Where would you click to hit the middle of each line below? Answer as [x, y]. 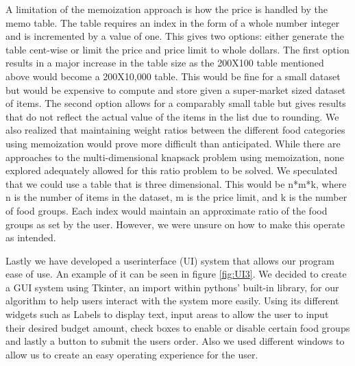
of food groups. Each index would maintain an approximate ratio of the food [167, 210]
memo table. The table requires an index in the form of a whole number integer [173, 22]
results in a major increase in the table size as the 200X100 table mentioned [165, 63]
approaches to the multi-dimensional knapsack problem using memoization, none [175, 157]
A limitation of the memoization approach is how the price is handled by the [167, 9]
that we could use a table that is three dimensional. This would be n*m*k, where [176, 183]
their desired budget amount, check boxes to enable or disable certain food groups [178, 327]
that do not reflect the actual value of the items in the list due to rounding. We [172, 116]
